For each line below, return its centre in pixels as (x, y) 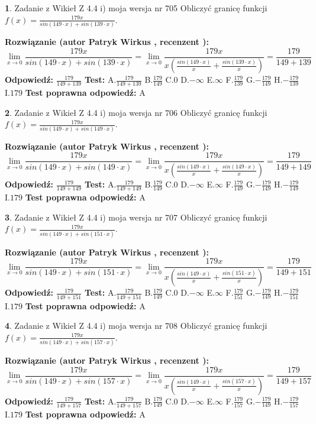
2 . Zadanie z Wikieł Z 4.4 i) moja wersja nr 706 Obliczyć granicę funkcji (136, 112)
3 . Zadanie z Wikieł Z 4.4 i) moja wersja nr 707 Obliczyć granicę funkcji (136, 217)
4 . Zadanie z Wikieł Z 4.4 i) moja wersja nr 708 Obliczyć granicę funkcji (136, 326)
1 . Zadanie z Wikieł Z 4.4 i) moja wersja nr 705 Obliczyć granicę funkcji (136, 8)
